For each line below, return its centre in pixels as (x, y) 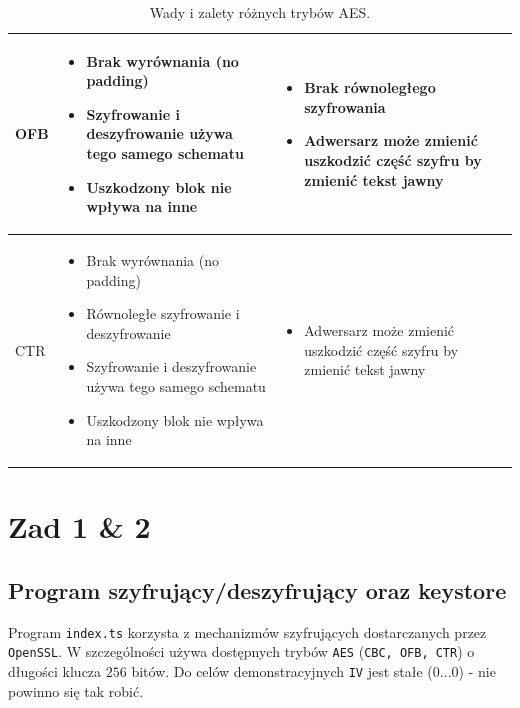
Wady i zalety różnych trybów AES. (260, 12)
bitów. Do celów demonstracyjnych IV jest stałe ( (282, 671)
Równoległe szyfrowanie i (163, 313)
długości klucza (55, 671)
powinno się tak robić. (76, 690)
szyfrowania (345, 106)
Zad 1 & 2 (79, 526)
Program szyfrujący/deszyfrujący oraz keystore (257, 590)
